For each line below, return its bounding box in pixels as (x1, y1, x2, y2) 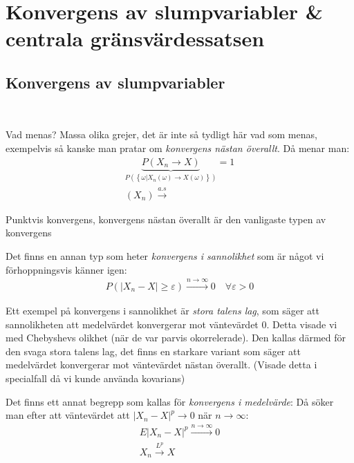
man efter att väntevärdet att (6, 408, 130, 422)
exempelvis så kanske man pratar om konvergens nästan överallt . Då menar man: (6, 140, 350, 155)
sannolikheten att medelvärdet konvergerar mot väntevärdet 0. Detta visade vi (6, 316, 337, 331)
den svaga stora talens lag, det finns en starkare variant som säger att (6, 343, 301, 358)
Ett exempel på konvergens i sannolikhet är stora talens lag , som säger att (6, 303, 319, 318)
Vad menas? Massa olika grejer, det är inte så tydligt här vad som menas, (6, 127, 317, 142)
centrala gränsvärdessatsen (6, 24, 265, 53)
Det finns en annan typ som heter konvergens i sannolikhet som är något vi (6, 249, 324, 263)
